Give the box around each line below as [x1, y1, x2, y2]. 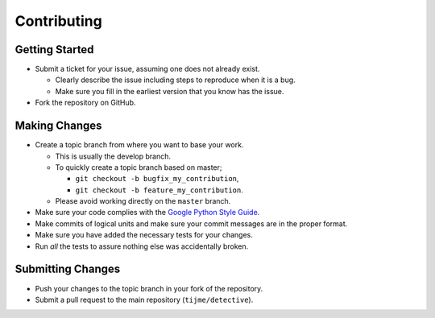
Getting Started [14, 43, 94, 56]
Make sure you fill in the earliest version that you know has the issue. [55, 86, 284, 96]
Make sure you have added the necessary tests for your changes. [35, 230, 253, 240]
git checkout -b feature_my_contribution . [75, 185, 243, 195]
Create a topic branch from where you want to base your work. [35, 140, 244, 150]
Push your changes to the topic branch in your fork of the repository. [35, 283, 263, 293]
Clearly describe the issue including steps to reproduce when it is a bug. [55, 75, 296, 85]
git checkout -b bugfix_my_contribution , [75, 174, 239, 184]
